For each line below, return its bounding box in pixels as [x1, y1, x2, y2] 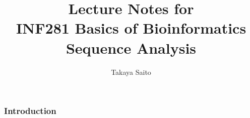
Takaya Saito [111, 66, 151, 77]
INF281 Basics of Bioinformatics [16, 18, 246, 38]
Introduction [4, 104, 56, 117]
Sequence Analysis [66, 37, 197, 58]
